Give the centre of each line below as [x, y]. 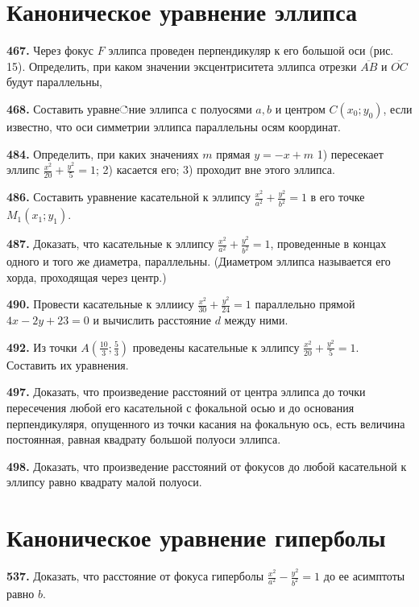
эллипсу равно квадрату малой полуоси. [104, 482]
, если [398, 108]
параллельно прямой [305, 304]
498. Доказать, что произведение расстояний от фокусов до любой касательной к [207, 466]
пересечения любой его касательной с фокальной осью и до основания [180, 407]
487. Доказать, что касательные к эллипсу [110, 244]
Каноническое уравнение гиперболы [196, 537]
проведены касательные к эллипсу [216, 347]
